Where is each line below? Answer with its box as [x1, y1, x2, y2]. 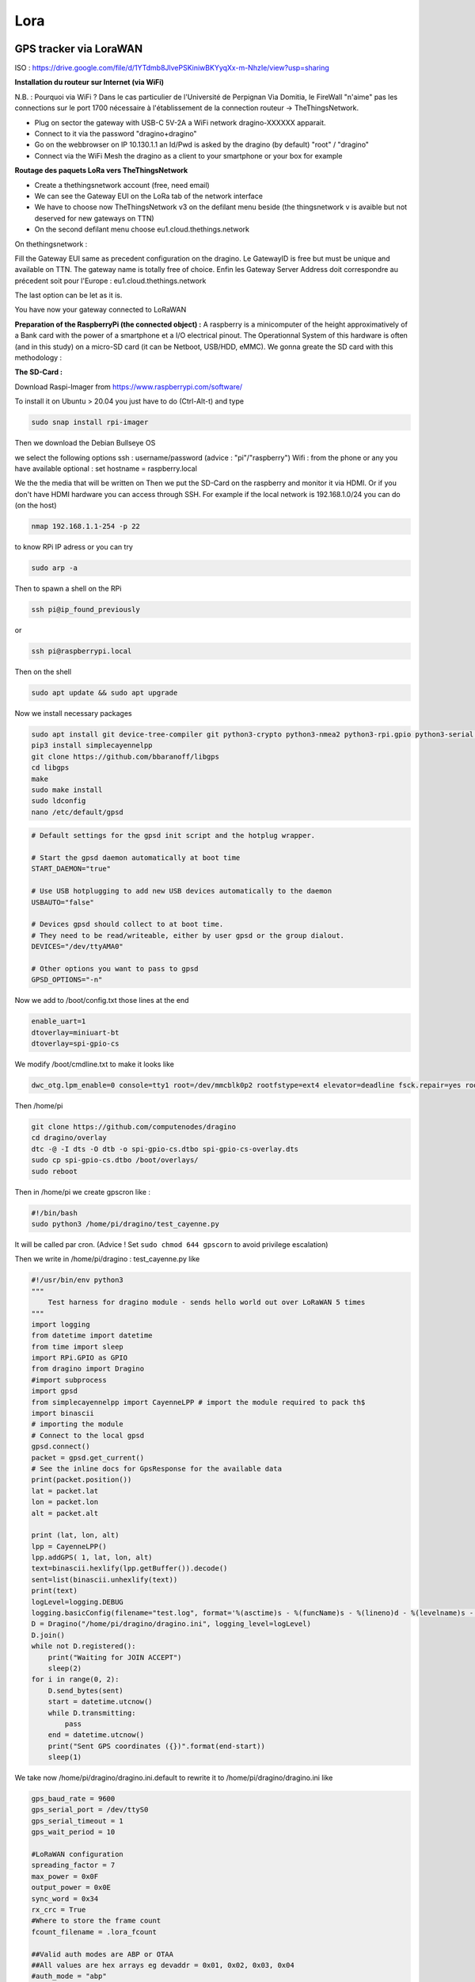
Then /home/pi [14, 1101, 63, 1111]
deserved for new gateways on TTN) [34, 213, 154, 223]
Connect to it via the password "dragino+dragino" [34, 129, 197, 139]
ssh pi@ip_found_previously [31, 605, 140, 614]
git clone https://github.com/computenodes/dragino [31, 1123, 237, 1131]
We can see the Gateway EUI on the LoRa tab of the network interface [34, 191, 263, 201]
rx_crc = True [31, 1905, 86, 1914]
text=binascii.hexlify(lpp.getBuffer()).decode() [31, 1564, 228, 1573]
